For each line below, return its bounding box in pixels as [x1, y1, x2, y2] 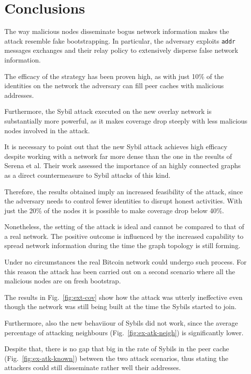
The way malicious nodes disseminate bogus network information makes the [4, 26, 229, 36]
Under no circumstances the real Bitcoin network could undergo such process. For [4, 257, 247, 267]
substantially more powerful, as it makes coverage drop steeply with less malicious [4, 115, 248, 125]
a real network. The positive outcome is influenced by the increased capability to [4, 231, 244, 241]
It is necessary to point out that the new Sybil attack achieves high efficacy [4, 141, 228, 152]
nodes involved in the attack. [4, 125, 90, 135]
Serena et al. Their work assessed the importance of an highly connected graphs [4, 160, 241, 171]
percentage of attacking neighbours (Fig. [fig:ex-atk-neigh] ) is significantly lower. [4, 327, 244, 337]
